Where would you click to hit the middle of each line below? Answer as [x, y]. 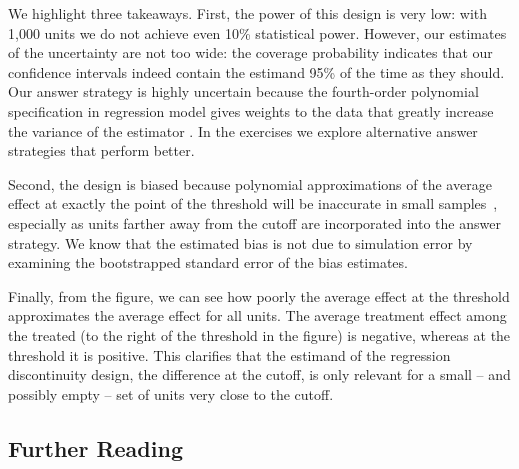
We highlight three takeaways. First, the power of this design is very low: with [248, 13]
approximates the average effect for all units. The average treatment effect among [257, 315]
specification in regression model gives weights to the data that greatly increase [251, 110]
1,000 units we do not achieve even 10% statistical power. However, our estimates [257, 32]
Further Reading [95, 447]
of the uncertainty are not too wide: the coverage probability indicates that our [250, 52]
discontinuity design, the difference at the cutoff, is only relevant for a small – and [259, 374]
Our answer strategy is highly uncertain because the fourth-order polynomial [243, 91]
